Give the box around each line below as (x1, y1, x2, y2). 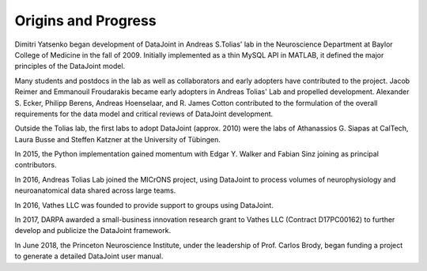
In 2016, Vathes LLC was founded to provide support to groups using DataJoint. (14, 200, 274, 209)
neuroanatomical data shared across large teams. (14, 186, 176, 195)
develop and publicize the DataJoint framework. (14, 226, 172, 235)
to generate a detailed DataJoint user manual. (14, 251, 164, 261)
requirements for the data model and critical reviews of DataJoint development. (14, 109, 274, 119)
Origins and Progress (14, 12, 157, 29)
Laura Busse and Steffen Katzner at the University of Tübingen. (14, 134, 221, 144)
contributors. (14, 160, 57, 170)
